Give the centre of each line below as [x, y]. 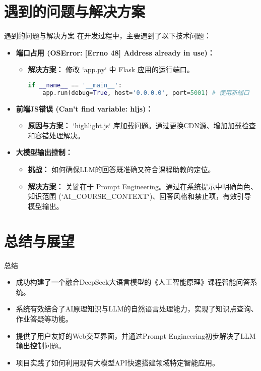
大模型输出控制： [44, 152]
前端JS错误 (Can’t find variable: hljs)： [84, 108]
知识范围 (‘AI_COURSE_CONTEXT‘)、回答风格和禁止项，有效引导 [140, 196]
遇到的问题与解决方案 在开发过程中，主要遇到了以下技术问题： [108, 36]
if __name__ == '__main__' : [75, 85]
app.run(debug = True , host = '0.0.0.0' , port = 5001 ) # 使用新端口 [146, 93]
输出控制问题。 [41, 346]
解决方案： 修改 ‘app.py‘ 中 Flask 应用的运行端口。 [111, 69]
